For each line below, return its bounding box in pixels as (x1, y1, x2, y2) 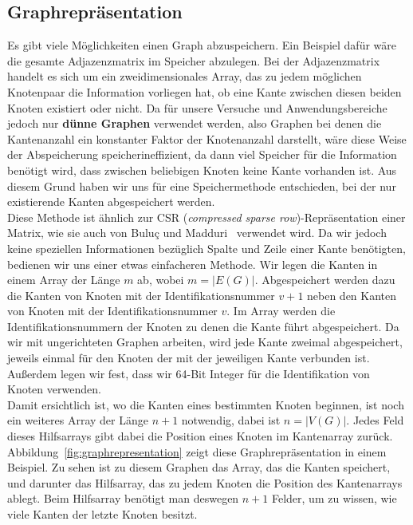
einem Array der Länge (7, 271, 120, 288)
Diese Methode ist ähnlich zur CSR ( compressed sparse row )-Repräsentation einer (7, 208, 406, 225)
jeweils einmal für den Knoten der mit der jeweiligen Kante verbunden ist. (7, 349, 370, 366)
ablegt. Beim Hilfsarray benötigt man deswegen (7, 490, 239, 507)
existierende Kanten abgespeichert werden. (7, 193, 215, 210)
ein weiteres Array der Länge (7, 412, 148, 428)
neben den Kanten (307, 286, 397, 303)
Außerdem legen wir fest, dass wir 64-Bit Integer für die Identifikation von (7, 365, 370, 381)
